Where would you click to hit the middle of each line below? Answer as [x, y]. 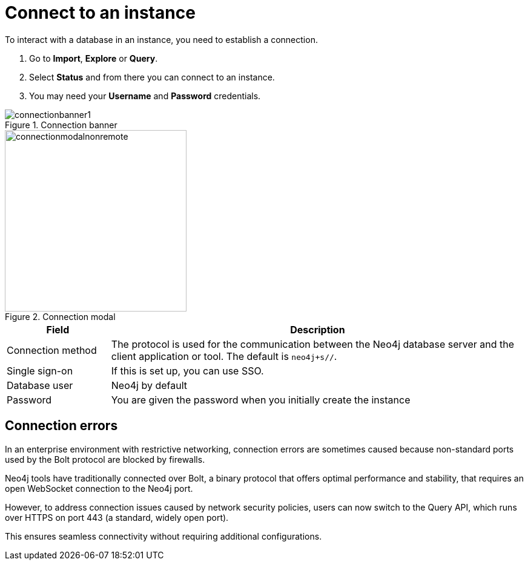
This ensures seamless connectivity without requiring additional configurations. [163, 536]
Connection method [52, 350]
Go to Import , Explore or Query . [94, 58]
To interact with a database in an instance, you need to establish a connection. [161, 39]
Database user [40, 385]
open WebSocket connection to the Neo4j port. [99, 488]
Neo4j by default [149, 385]
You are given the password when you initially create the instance [261, 400]
